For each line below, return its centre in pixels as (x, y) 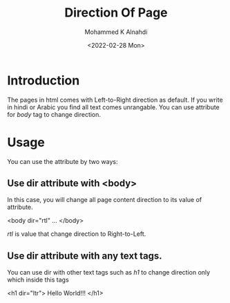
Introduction (44, 80)
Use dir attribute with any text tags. (85, 256)
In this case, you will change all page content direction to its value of (105, 200)
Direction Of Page (116, 13)
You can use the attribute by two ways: (63, 161)
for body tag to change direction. (54, 114)
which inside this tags (38, 280)
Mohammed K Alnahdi (116, 32)
